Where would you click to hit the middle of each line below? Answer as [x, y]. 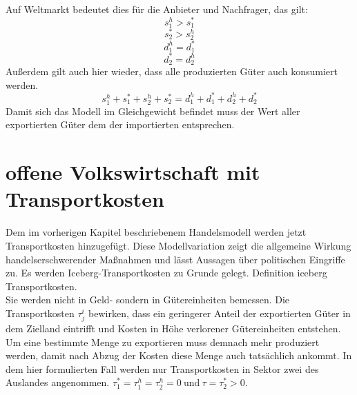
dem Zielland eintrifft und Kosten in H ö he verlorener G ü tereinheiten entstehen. [173, 328]
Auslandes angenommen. [58, 382]
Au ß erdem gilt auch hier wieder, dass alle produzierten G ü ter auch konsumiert [172, 71]
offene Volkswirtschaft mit [133, 172]
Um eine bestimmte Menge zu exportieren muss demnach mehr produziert [163, 342]
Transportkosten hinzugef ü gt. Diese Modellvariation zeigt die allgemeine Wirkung [178, 245]
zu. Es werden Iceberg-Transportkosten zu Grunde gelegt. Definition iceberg [166, 273]
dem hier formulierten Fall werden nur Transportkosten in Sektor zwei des [162, 368]
